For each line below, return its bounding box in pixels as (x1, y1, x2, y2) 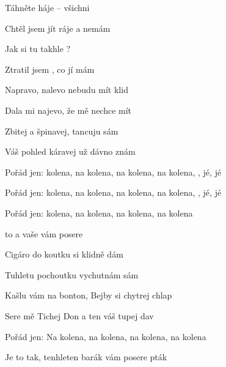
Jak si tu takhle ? (5, 42, 71, 55)
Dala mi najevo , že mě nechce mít (5, 103, 132, 116)
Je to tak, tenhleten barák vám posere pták (5, 350, 167, 363)
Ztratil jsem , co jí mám (5, 62, 95, 75)
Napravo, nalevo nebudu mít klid (5, 83, 128, 96)
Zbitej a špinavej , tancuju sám (5, 124, 118, 137)
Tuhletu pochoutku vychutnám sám (5, 268, 139, 281)
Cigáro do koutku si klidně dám (5, 248, 123, 261)
